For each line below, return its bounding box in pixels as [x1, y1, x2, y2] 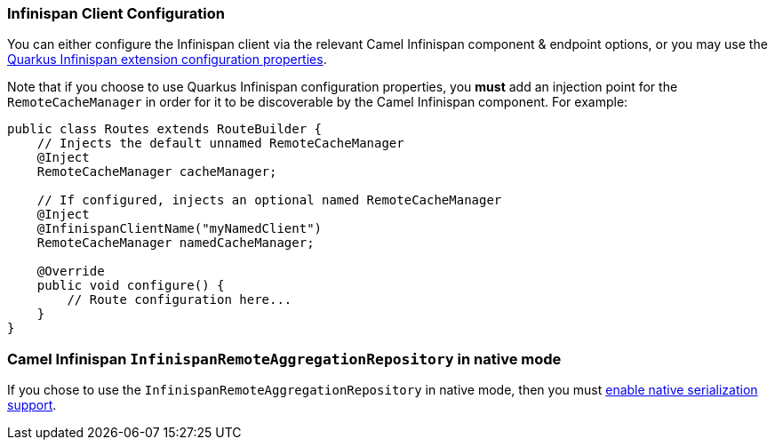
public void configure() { [36, 278, 225, 293]
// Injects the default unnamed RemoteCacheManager [36, 136, 404, 151]
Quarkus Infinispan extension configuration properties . [7, 52, 327, 68]
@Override [36, 264, 105, 279]
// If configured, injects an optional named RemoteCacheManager [36, 193, 502, 208]
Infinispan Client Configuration [7, 4, 225, 22]
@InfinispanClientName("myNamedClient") [36, 221, 323, 236]
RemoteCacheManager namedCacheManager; [36, 235, 315, 251]
